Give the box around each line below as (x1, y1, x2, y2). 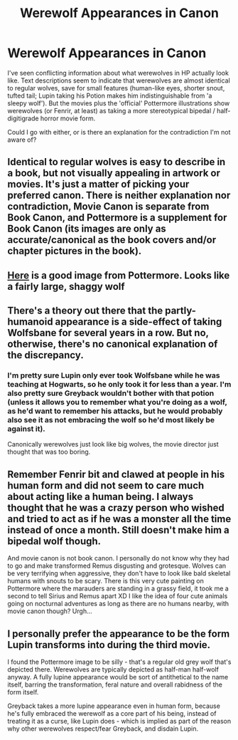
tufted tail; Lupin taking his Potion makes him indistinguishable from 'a (7, 91, 212, 100)
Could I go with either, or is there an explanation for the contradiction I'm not (7, 127, 231, 136)
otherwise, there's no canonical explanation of (7, 338, 218, 350)
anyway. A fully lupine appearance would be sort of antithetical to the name (7, 673, 229, 682)
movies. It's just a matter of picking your (7, 178, 190, 190)
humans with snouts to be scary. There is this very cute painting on (7, 577, 205, 585)
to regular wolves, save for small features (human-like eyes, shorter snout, (7, 83, 225, 92)
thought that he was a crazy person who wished (7, 501, 225, 514)
